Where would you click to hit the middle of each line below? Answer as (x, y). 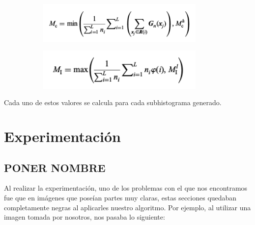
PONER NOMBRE (55, 167)
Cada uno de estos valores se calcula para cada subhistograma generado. (113, 102)
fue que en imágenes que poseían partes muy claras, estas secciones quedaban (120, 198)
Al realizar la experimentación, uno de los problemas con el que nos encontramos (126, 188)
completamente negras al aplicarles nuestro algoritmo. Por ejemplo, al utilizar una (127, 207)
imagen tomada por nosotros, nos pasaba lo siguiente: (85, 217)
